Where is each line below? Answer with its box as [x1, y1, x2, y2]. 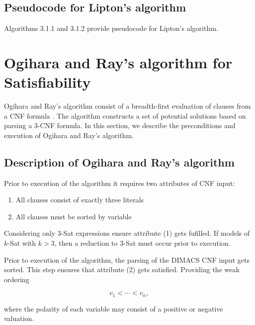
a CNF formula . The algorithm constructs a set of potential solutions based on [4, 110, 246, 121]
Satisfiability [4, 72, 91, 92]
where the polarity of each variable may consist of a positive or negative [4, 303, 223, 314]
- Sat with [7, 238, 36, 248]
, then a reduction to [54, 238, 118, 248]
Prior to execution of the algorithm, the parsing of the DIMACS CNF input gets [4, 254, 250, 265]
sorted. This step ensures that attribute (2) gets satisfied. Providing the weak [4, 264, 240, 275]
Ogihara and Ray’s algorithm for [4, 52, 233, 72]
